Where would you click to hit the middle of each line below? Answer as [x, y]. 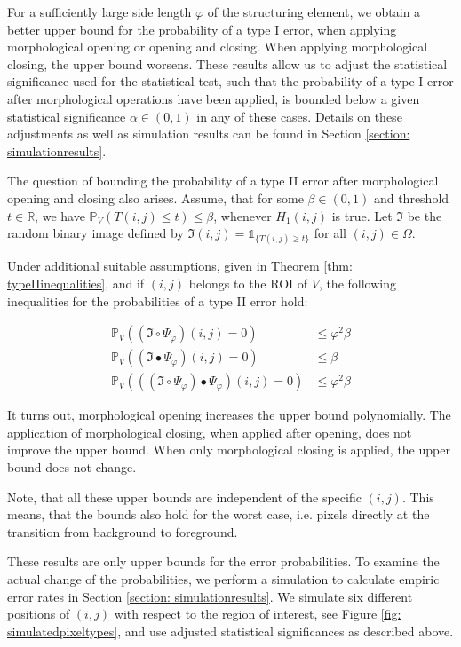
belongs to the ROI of [248, 283]
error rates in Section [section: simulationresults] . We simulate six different [210, 596]
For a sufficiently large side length [99, 12]
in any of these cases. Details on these [299, 116]
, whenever [242, 215]
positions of [39, 614]
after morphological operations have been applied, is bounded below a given [214, 98]
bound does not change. [72, 466]
